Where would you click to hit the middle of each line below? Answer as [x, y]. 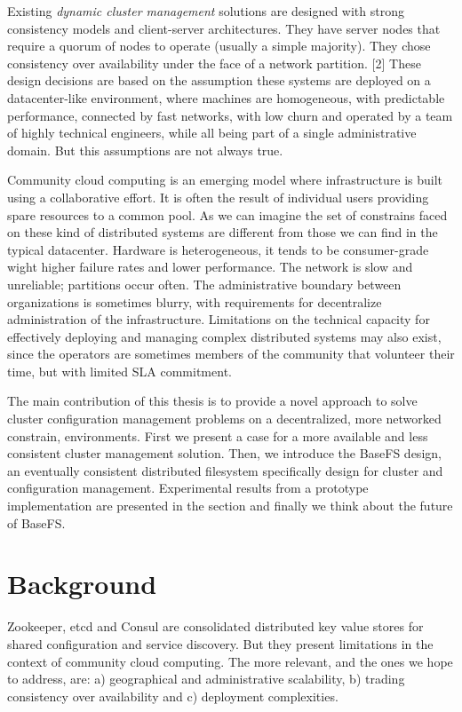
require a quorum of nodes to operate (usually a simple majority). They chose [219, 46]
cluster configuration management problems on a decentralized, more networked [224, 419]
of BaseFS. [36, 522]
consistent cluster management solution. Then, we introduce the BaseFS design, [224, 453]
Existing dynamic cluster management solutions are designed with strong [206, 11]
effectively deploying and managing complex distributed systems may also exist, [224, 336]
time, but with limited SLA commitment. [119, 371]
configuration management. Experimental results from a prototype [188, 488]
